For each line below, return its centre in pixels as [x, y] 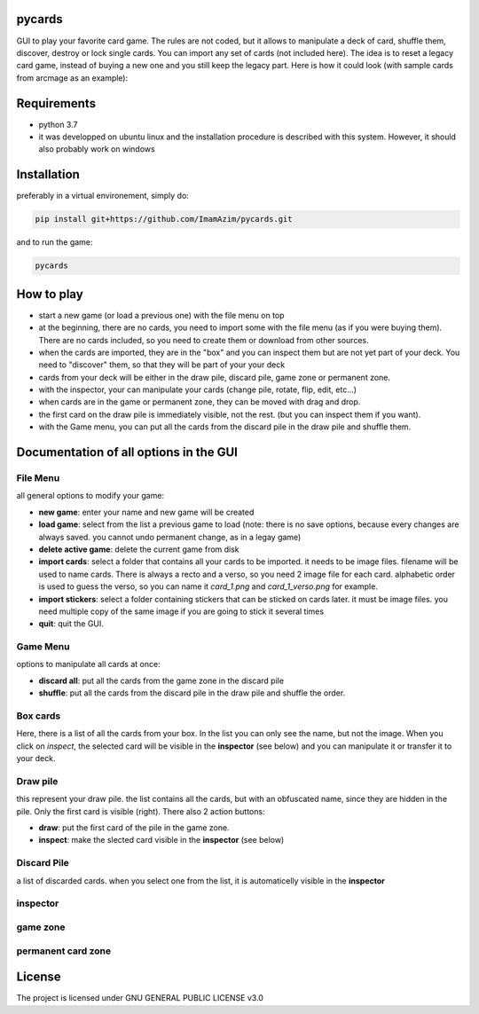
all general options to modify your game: [90, 496]
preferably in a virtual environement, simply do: [103, 196]
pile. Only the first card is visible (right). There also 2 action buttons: [141, 811]
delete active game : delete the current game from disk [139, 549]
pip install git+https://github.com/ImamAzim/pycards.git [164, 219]
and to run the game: [55, 242]
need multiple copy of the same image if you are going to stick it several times [181, 611]
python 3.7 [58, 124]
